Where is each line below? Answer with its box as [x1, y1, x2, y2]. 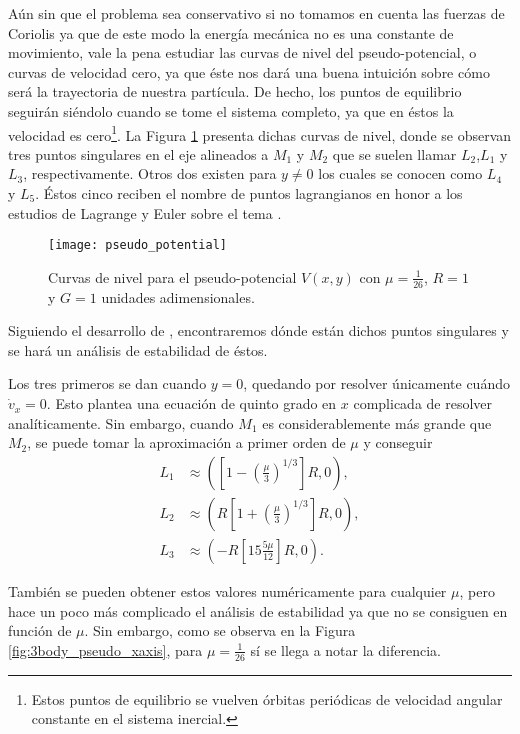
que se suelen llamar [332, 143, 457, 164]
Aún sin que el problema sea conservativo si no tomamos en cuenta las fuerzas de [8, 3, 505, 23]
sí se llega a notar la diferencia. [250, 639, 441, 660]
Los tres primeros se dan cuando [8, 373, 207, 394]
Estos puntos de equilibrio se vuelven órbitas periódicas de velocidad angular [31, 688, 503, 709]
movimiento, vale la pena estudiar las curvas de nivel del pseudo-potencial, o [8, 42, 477, 63]
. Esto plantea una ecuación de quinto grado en [46, 393, 337, 414]
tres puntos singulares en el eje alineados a [8, 143, 269, 164]
